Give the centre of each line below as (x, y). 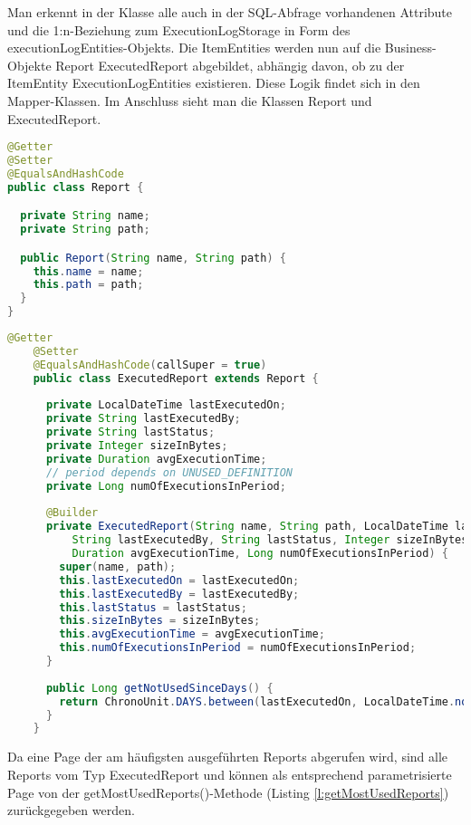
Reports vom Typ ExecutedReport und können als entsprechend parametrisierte (230, 774)
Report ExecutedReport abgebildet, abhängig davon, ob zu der (230, 65)
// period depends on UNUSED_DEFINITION (169, 472)
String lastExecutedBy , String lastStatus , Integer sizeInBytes (270, 540)
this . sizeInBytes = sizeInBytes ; (160, 621)
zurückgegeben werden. (71, 810)
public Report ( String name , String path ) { (153, 258)
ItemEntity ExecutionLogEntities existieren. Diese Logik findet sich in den (214, 83)
